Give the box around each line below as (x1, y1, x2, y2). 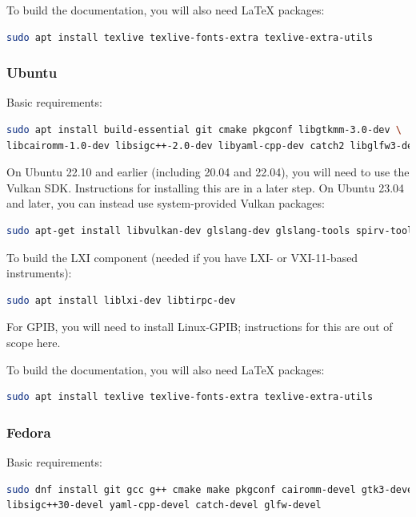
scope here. (6, 333, 61, 350)
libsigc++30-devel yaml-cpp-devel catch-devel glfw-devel (6, 499, 322, 511)
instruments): (6, 265, 72, 281)
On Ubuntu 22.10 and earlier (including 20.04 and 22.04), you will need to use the (6, 164, 410, 180)
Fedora (6, 422, 51, 442)
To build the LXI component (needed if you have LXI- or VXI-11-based (6, 248, 358, 265)
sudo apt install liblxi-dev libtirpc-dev (6, 294, 236, 306)
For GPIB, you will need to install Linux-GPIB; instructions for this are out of (6, 318, 393, 335)
